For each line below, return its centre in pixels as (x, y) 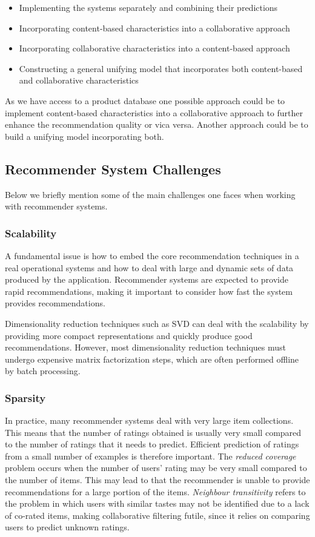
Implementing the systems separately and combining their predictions (148, 7)
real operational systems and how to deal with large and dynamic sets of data (149, 267)
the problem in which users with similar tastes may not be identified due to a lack (157, 503)
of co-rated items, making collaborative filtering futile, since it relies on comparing (157, 515)
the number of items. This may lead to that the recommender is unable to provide (157, 480)
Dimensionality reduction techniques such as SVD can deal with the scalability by (157, 323)
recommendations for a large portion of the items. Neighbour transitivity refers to (155, 491)
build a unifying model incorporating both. (85, 136)
